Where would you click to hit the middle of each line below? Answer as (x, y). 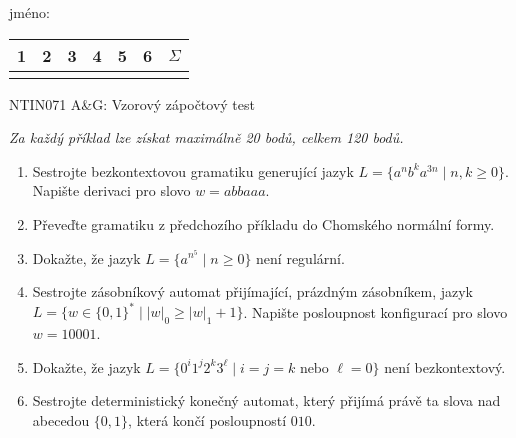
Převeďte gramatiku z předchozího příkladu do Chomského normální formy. (263, 223)
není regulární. (300, 257)
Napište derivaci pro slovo (111, 190)
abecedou (61, 419)
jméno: (29, 12)
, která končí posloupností (207, 419)
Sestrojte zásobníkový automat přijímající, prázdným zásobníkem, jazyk (253, 291)
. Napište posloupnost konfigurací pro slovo (375, 311)
